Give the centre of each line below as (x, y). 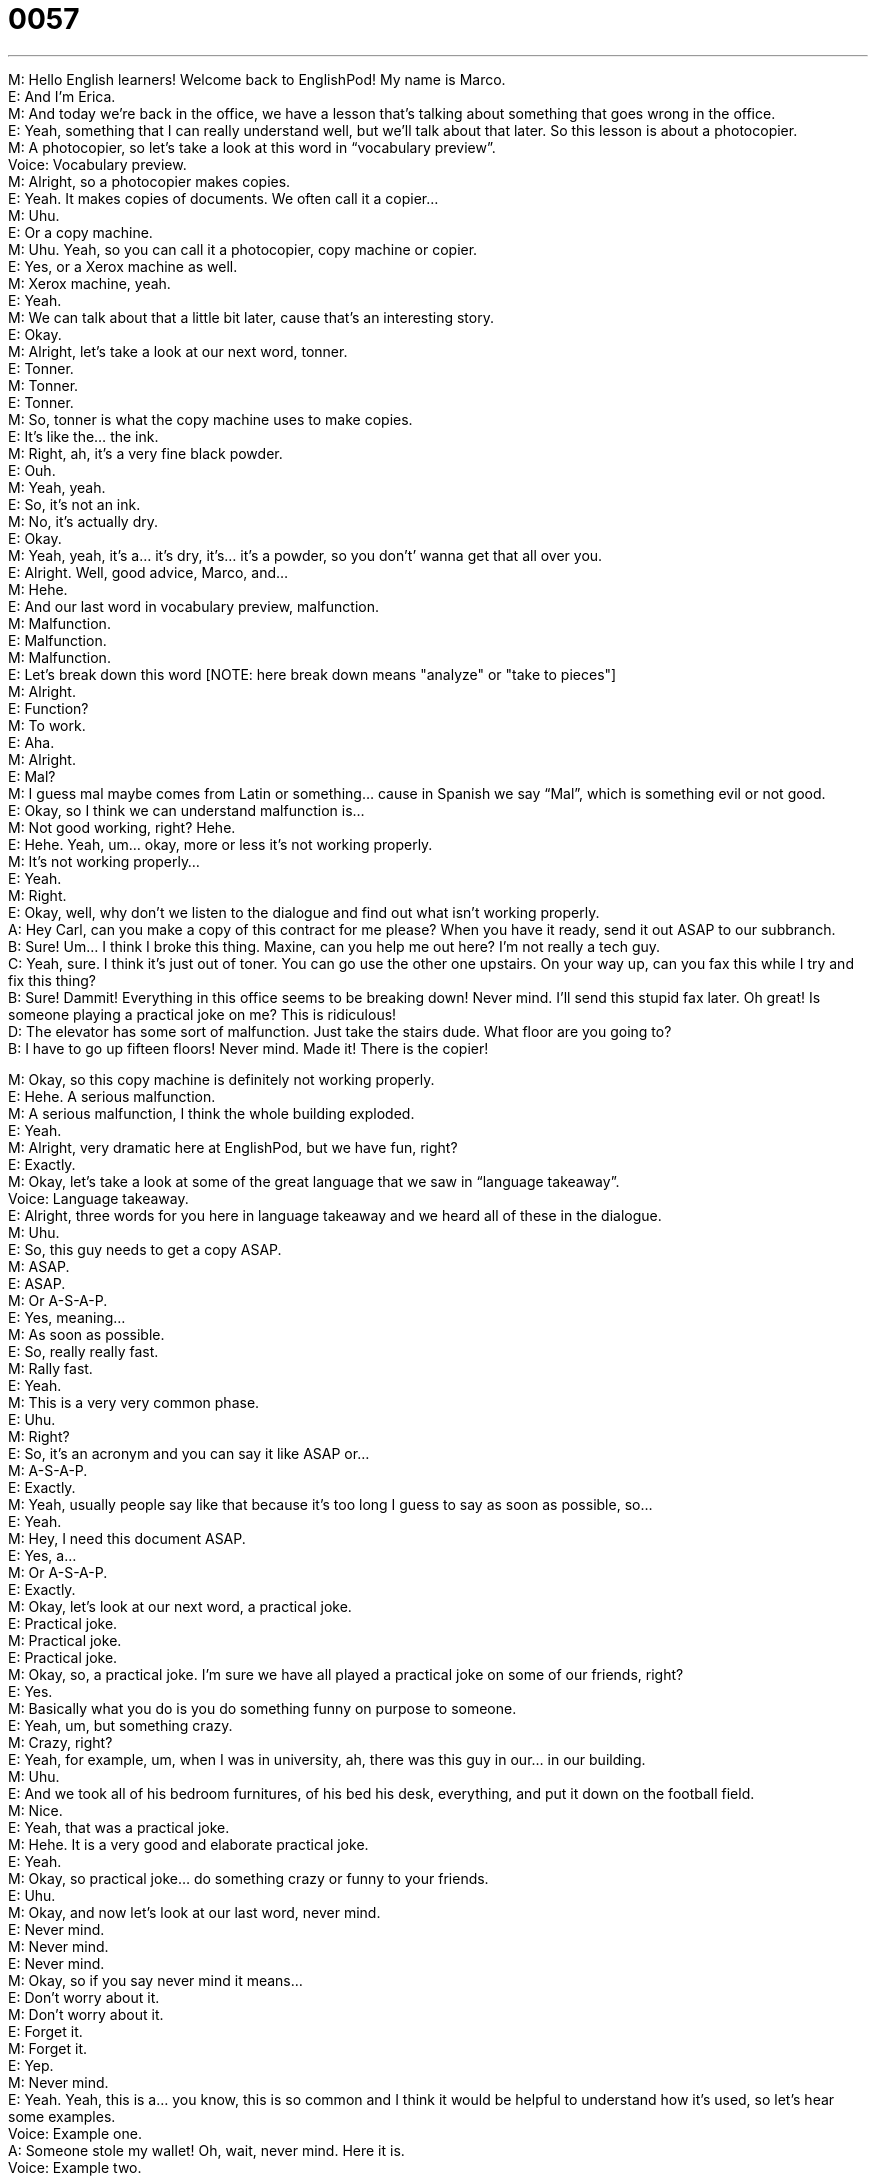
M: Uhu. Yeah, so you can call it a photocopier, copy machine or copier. (243, 249)
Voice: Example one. (75, 2133)
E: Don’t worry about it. (84, 1997)
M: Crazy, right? (60, 1742)
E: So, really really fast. (83, 1351)
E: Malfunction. (57, 640)
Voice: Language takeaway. (98, 1198)
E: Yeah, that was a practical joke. (119, 1827)
